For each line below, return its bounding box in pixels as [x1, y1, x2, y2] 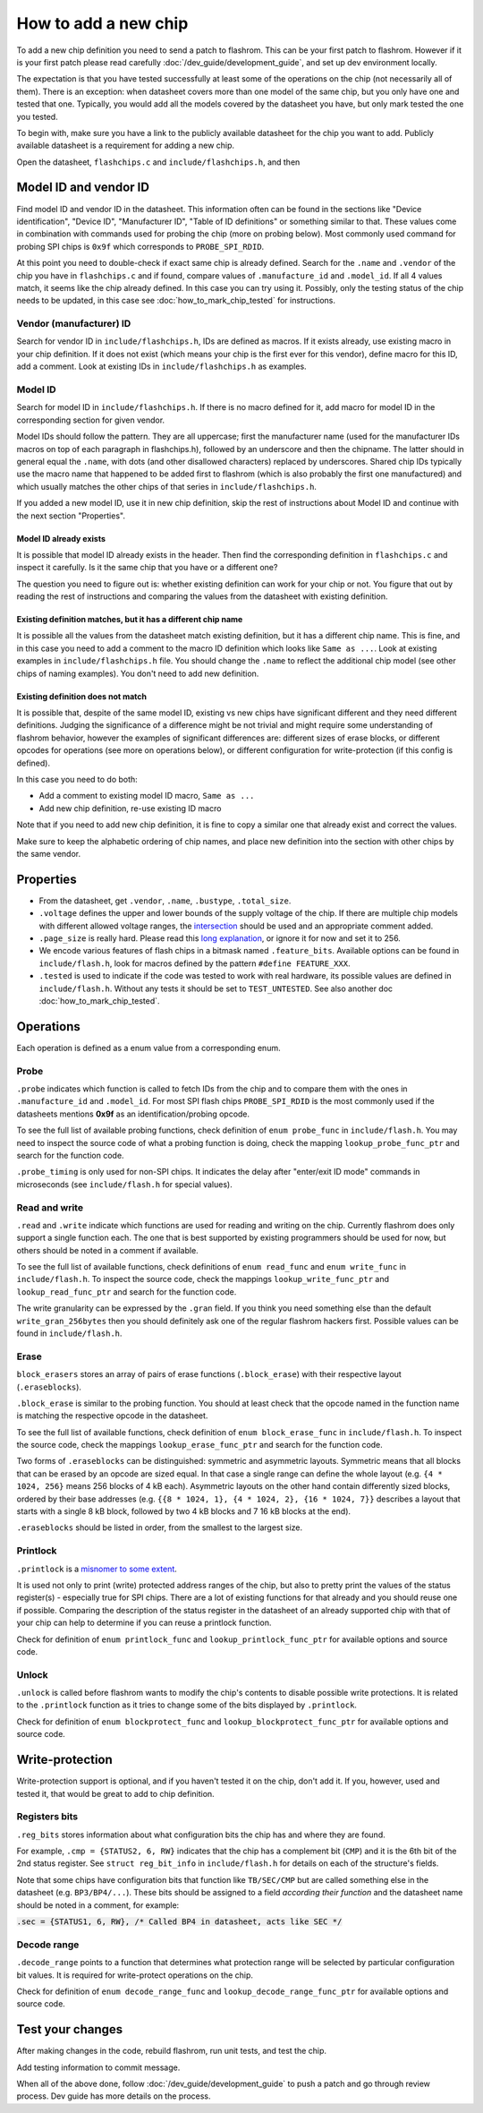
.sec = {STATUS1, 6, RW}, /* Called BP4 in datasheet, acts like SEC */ [16, 1917, 343, 1927]
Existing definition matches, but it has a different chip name [16, 614, 243, 625]
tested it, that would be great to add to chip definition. [16, 1788, 215, 1799]
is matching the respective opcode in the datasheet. [16, 1410, 208, 1421]
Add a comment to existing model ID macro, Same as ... [38, 791, 255, 801]
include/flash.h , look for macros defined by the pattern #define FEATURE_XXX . [38, 958, 351, 969]
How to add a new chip [16, 13, 189, 33]
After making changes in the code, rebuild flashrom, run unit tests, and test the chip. [16, 2046, 326, 2057]
